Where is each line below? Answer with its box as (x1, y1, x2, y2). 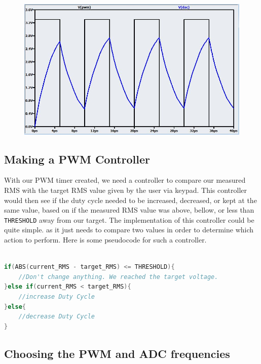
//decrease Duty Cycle (18, 313, 95, 320)
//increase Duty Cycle (18, 293, 95, 300)
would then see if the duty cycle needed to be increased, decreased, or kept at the (4, 194, 257, 205)
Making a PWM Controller (4, 151, 150, 167)
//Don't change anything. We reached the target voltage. (18, 273, 218, 280)
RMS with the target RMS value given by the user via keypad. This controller (4, 184, 247, 195)
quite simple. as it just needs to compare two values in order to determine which (4, 224, 254, 235)
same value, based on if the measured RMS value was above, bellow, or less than (4, 205, 254, 215)
